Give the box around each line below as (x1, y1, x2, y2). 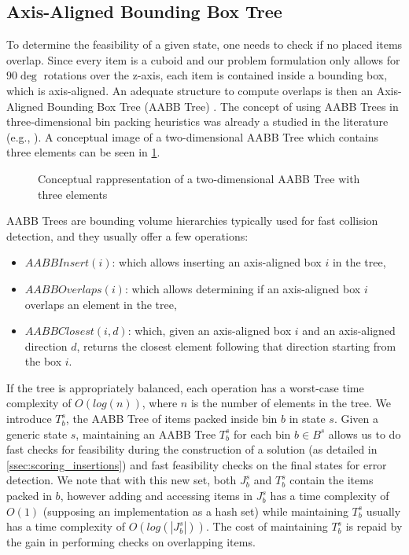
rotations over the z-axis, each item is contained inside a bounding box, (43, 67, 388, 83)
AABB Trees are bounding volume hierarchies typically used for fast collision (6, 212, 378, 229)
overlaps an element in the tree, (24, 296, 177, 312)
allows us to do (328, 425, 401, 442)
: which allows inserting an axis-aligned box (112, 254, 322, 270)
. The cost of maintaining (205, 518, 328, 535)
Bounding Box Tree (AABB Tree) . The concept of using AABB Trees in (46, 97, 399, 114)
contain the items (289, 472, 374, 488)
